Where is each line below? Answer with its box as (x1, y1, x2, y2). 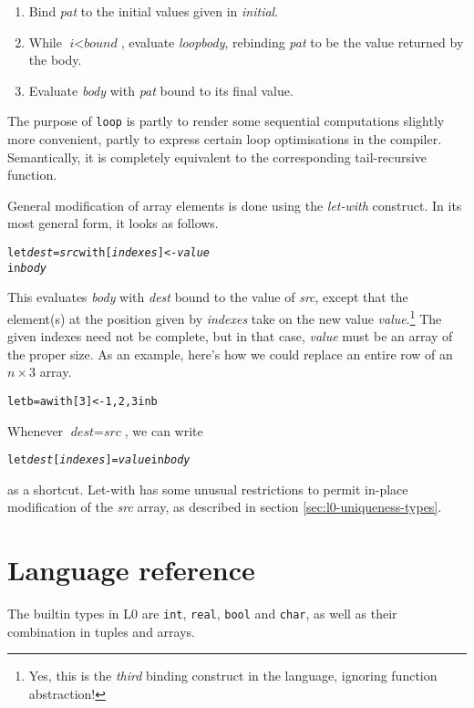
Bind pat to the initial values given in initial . (28, 2, 279, 20)
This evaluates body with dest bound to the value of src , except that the (7, 287, 408, 307)
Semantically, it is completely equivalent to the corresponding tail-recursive (7, 147, 428, 166)
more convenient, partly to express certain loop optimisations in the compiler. (7, 130, 442, 149)
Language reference (7, 551, 255, 588)
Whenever (7, 421, 64, 440)
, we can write (124, 421, 203, 440)
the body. (28, 50, 82, 69)
